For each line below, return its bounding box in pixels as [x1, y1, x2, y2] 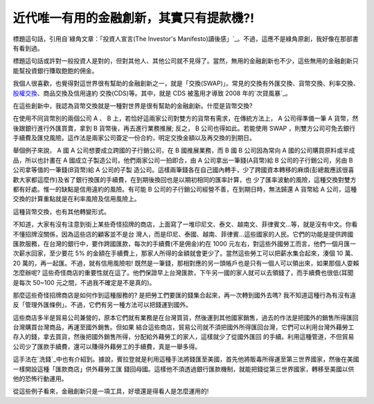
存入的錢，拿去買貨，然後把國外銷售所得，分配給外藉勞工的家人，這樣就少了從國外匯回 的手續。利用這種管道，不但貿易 [12, 333, 355, 341]
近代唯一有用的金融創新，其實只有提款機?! [12, 10, 255, 26]
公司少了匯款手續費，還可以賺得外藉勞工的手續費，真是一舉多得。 [12, 342, 201, 351]
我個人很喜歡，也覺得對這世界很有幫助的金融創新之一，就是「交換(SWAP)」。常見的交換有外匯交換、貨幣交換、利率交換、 [12, 80, 359, 88]
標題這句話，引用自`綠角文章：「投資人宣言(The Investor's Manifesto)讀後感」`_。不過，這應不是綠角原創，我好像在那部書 [12, 35, 359, 43]
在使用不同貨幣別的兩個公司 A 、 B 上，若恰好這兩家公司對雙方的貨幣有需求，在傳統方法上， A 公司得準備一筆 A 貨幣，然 [12, 114, 359, 122]
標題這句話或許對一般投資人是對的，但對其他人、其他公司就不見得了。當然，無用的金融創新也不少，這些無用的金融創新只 [12, 57, 359, 65]
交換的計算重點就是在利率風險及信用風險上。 [12, 194, 141, 203]
